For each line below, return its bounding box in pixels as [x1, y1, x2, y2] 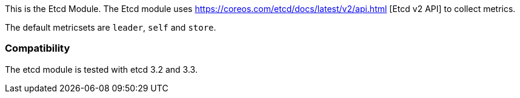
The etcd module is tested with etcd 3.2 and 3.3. [5, 64, 198, 75]
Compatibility [5, 42, 70, 55]
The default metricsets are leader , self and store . [5, 22, 216, 32]
